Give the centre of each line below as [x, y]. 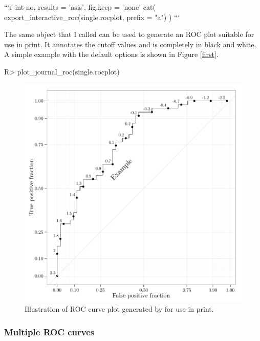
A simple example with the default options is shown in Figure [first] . [111, 54]
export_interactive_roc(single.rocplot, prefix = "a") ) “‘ [92, 17]
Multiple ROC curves [49, 331]
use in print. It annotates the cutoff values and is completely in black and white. [130, 44]
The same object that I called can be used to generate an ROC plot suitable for [129, 34]
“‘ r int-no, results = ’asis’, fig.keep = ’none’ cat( [80, 7]
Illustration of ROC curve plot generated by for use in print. [119, 309]
